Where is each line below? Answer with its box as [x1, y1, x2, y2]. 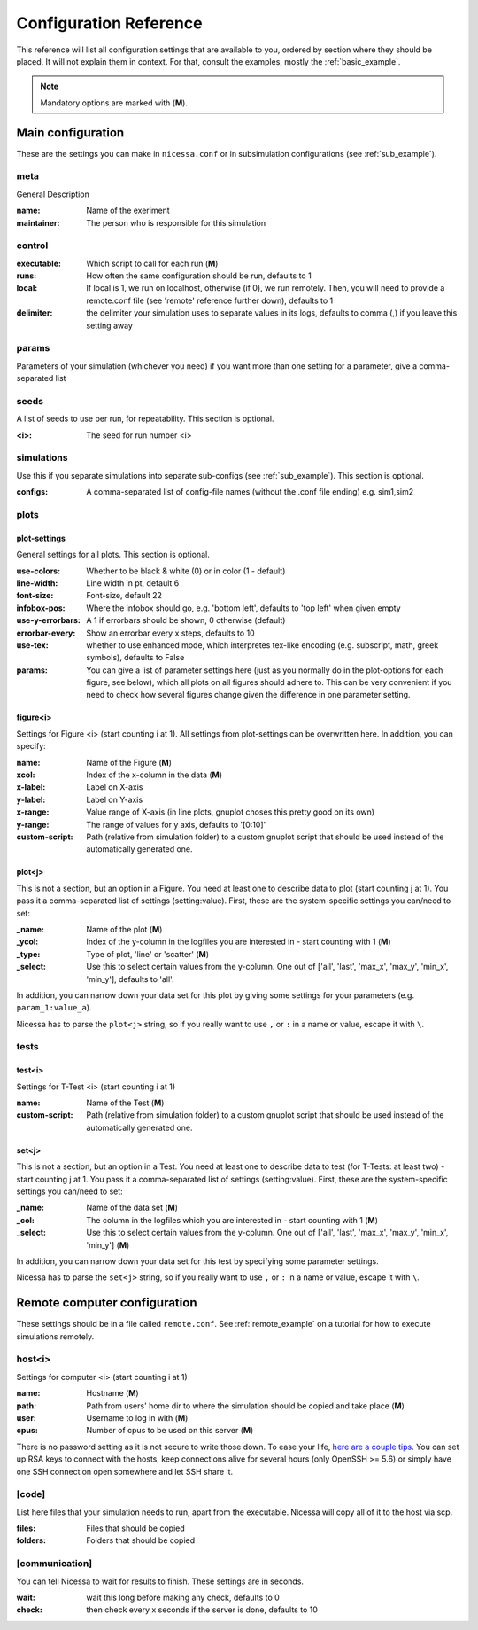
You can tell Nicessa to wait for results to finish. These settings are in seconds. [16, 1576, 305, 1587]
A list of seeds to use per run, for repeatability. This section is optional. [16, 413, 274, 425]
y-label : [16, 794, 46, 805]
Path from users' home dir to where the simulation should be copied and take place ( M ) [86, 1400, 405, 1411]
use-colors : [16, 565, 61, 576]
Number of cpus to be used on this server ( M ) [86, 1425, 254, 1436]
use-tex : [16, 639, 49, 651]
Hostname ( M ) [86, 1388, 139, 1399]
